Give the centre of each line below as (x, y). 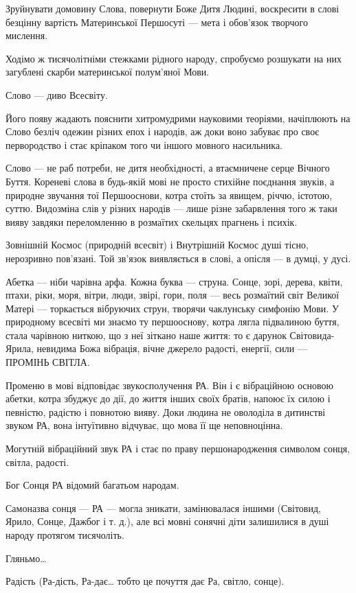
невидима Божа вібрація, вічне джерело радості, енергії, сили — (172, 348)
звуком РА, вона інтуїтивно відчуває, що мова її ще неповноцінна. (144, 425)
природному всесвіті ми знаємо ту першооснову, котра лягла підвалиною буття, (173, 322)
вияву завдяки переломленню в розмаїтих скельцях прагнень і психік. (152, 221)
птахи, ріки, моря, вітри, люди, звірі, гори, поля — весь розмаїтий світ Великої (173, 295)
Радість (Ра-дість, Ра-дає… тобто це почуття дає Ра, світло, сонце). (145, 581)
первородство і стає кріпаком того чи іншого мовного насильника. (144, 144)
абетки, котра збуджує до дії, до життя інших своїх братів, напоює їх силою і (168, 398)
